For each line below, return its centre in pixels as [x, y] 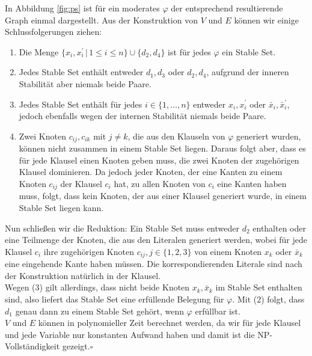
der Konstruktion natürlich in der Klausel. [83, 275]
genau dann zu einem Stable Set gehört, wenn [100, 311]
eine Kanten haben [252, 183]
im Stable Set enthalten [259, 287]
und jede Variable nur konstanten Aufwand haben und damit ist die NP [137, 334]
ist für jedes [189, 51]
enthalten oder [279, 228]
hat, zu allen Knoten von [160, 183]
